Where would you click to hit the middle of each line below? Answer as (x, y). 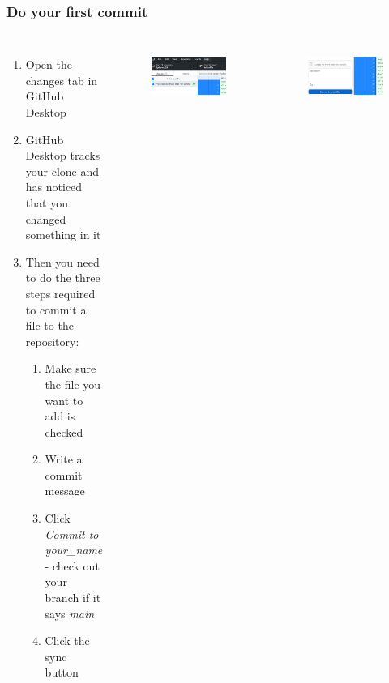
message (65, 491)
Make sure (71, 368)
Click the (67, 640)
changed (46, 218)
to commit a (56, 309)
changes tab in (62, 80)
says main (70, 613)
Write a (64, 459)
